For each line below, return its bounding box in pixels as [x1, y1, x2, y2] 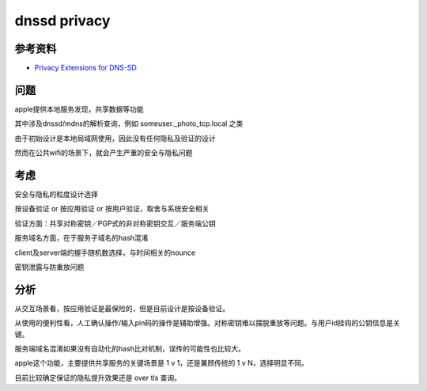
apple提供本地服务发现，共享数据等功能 [14, 104, 144, 114]
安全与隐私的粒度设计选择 [14, 190, 98, 199]
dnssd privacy [14, 12, 111, 29]
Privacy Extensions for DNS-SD [34, 63, 138, 73]
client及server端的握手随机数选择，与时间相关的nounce [14, 248, 196, 257]
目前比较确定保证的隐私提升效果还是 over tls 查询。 [14, 373, 182, 382]
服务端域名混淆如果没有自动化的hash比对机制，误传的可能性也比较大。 [14, 344, 245, 354]
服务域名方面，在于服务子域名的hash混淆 [14, 233, 149, 243]
